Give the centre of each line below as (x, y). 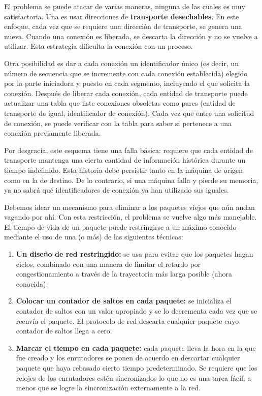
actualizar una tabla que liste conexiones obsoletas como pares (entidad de (120, 103)
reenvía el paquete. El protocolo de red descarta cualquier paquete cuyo (127, 321)
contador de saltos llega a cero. (64, 331)
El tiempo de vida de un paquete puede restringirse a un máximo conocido (120, 226)
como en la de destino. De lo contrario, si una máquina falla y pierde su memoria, (131, 180)
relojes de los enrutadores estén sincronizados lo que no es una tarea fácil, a (134, 377)
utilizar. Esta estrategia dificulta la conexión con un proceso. (99, 46)
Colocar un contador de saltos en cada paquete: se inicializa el (124, 301)
